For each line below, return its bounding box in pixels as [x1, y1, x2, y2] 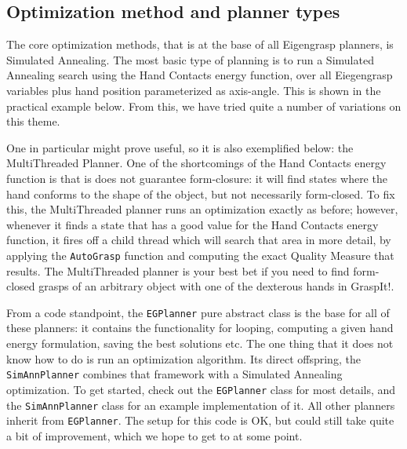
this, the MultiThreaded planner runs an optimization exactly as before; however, [6, 201, 398, 217]
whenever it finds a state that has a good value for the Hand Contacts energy [6, 216, 379, 232]
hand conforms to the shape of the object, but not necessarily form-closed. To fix [6, 185, 395, 202]
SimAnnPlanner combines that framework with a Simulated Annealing [6, 366, 343, 382]
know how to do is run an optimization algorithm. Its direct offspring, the [6, 350, 361, 367]
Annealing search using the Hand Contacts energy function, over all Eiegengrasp [6, 67, 393, 83]
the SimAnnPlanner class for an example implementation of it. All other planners [6, 396, 395, 413]
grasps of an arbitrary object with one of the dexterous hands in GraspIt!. [38, 278, 394, 294]
